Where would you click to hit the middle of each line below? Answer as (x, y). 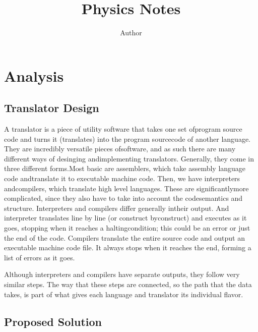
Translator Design (52, 108)
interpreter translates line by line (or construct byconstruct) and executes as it (125, 218)
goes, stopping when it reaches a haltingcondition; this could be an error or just (127, 228)
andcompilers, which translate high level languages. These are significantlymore (126, 188)
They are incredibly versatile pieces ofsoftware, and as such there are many (120, 149)
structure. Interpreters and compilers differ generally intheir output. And (117, 208)
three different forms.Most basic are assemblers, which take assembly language (125, 168)
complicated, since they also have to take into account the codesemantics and (123, 198)
